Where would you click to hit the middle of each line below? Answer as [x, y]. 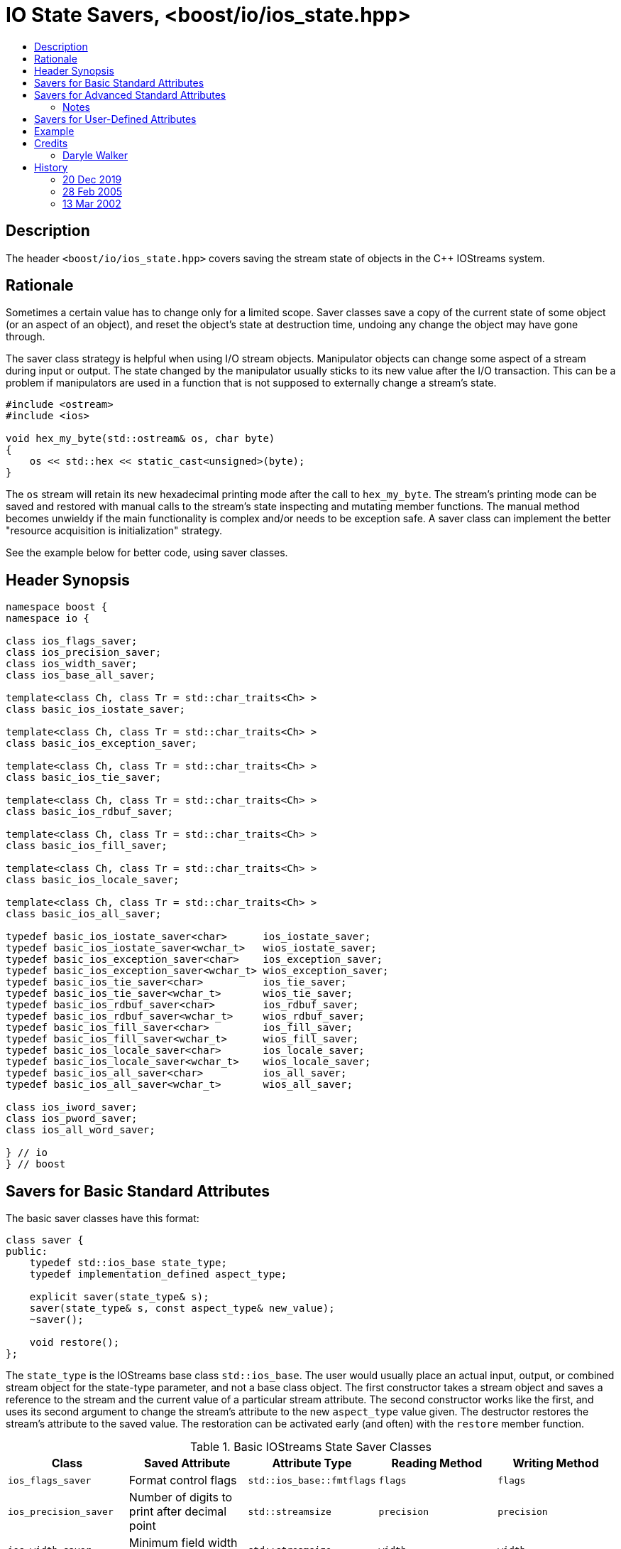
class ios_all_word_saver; [81, 1130]
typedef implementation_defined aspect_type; [158, 1274]
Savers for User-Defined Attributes [115, 119]
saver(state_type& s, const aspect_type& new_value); [182, 1308]
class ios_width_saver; [72, 664]
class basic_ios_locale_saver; [93, 880]
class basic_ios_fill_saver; [87, 846]
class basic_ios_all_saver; [84, 914]
